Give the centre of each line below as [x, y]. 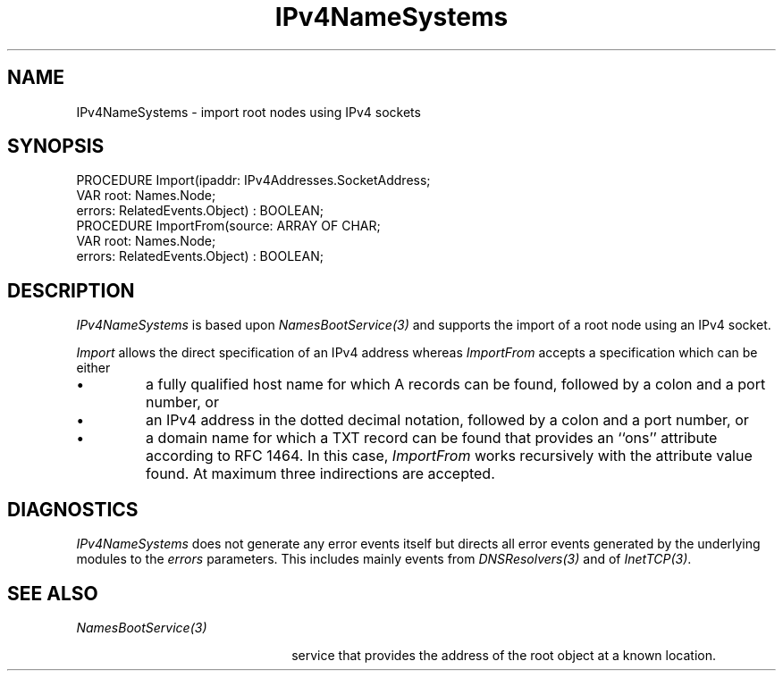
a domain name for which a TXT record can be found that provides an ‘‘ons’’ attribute [432, 438]
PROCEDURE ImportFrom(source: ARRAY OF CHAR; [228, 226]
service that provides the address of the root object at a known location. [504, 655]
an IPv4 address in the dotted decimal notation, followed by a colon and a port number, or [447, 420]
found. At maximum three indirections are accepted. [320, 474]
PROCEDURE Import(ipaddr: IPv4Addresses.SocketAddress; [253, 180]
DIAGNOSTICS [73, 509]
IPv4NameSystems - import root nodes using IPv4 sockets [248, 112]
